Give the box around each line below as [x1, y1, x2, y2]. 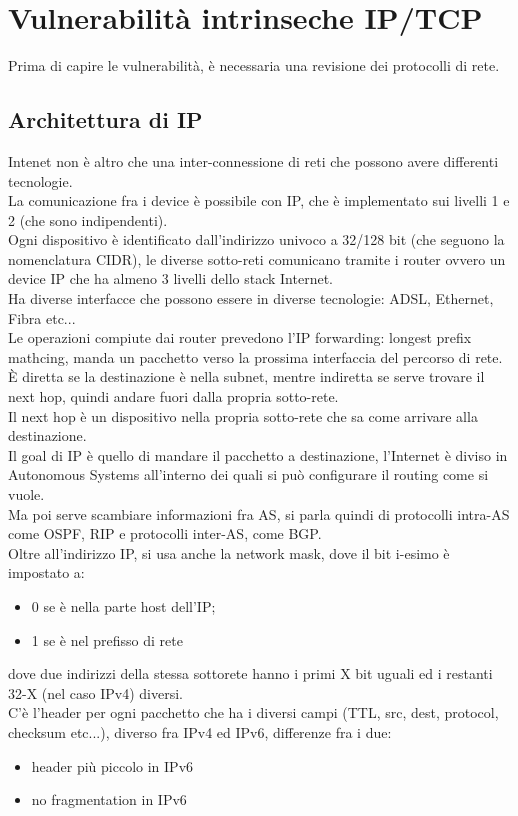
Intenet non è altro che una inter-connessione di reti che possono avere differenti [8, 150, 499, 171]
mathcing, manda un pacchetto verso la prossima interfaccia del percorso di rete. [8, 346, 503, 367]
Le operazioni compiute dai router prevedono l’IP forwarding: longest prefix [8, 327, 472, 348]
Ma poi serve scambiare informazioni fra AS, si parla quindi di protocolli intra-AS [8, 503, 510, 524]
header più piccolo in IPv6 [31, 755, 194, 776]
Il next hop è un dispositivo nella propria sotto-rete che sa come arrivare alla [8, 405, 478, 426]
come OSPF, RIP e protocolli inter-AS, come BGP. [8, 523, 322, 544]
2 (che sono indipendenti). [8, 209, 168, 230]
